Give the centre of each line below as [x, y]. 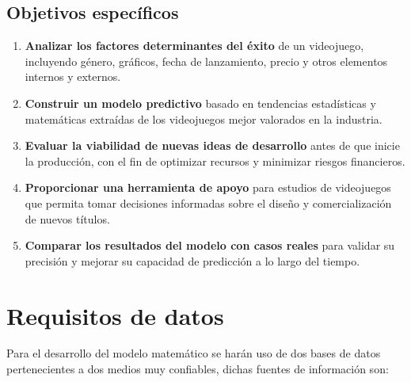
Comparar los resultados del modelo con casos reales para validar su [210, 245]
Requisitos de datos [115, 315]
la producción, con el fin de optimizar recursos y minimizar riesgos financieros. [215, 160]
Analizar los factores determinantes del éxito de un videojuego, [194, 46]
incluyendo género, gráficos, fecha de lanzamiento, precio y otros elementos [206, 61]
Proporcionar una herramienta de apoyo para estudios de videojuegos [208, 187]
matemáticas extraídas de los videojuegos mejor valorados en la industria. [204, 118]
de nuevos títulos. [67, 218]
